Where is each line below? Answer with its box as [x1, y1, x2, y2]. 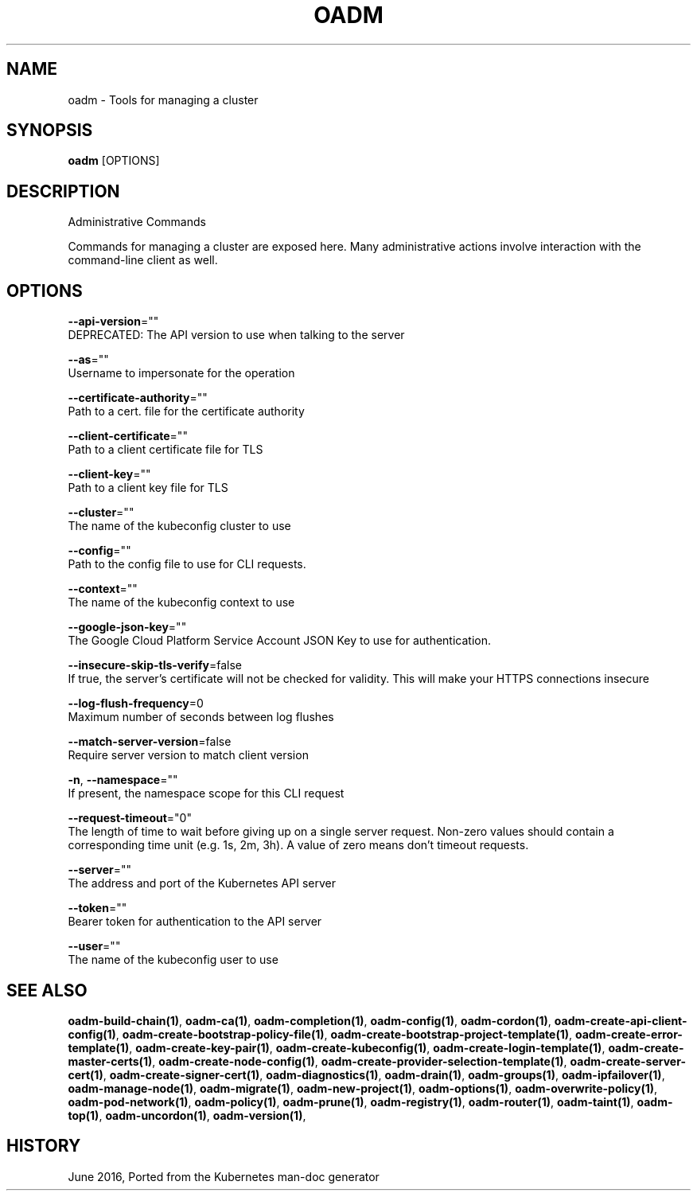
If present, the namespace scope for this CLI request [68, 786, 345, 801]
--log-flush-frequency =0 [68, 696, 204, 711]
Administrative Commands [68, 215, 206, 229]
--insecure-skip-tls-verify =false [68, 658, 242, 673]
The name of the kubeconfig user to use [68, 953, 278, 967]
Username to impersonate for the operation [68, 366, 295, 380]
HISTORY [6, 1136, 81, 1156]
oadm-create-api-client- [554, 1013, 687, 1027]
